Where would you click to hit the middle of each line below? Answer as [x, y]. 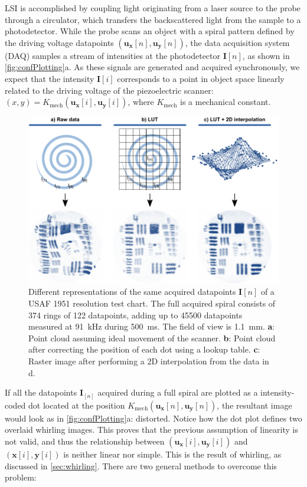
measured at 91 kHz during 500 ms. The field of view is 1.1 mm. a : [152, 326]
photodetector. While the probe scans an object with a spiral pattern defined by [150, 31]
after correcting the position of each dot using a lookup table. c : [144, 349]
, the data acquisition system [237, 42]
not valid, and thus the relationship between [85, 441]
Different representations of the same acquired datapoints [132, 292]
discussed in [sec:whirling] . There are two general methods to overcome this [141, 465]
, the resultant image [254, 405]
